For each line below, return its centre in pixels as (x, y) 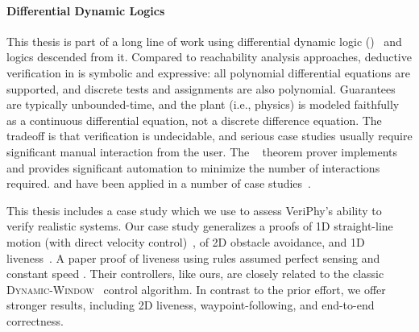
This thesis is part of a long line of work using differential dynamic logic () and (204, 41)
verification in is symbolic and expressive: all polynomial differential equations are (209, 72)
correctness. (35, 320)
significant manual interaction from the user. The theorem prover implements (202, 151)
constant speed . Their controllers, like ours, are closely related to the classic (195, 274)
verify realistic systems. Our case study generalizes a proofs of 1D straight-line (200, 226)
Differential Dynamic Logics (86, 10)
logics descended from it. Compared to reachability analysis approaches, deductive (209, 57)
